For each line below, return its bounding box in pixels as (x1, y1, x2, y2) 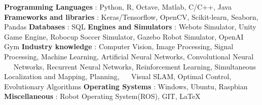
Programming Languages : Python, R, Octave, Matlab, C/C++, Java (4, 2, 232, 12)
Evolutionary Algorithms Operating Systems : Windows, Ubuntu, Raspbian (4, 81, 248, 91)
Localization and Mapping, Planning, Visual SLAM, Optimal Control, (4, 71, 232, 82)
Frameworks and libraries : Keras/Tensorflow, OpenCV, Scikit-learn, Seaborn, (4, 11, 258, 22)
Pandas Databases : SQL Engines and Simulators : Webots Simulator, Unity (4, 21, 256, 32)
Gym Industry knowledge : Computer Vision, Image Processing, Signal (4, 41, 234, 52)
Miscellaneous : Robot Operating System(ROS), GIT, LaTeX (4, 91, 201, 101)
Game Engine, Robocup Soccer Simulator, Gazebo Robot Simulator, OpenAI (4, 31, 244, 42)
